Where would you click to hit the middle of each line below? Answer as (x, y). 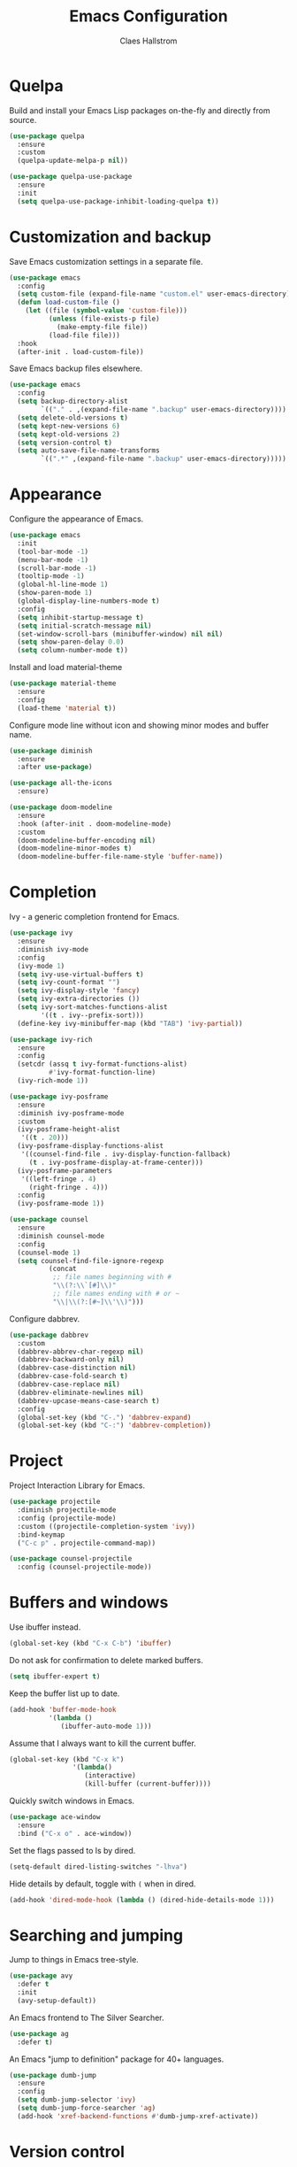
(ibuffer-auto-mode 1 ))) (106, 1726)
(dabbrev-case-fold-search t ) (72, 1377)
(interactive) (110, 1776)
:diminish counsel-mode (61, 1236)
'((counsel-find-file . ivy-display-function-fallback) (126, 1154)
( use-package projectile (55, 1502)
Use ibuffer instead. (45, 1627)
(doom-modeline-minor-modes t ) (75, 848)
